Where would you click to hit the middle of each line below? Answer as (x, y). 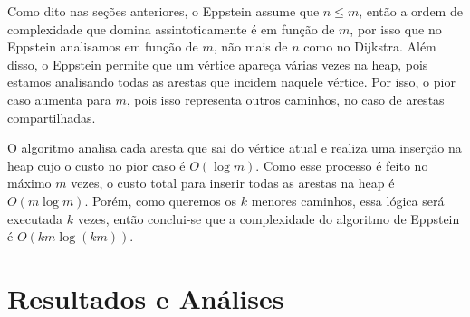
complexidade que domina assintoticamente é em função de (171, 28)
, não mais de (250, 47)
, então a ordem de (411, 11)
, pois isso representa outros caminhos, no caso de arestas (285, 99)
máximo (29, 183)
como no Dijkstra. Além (370, 47)
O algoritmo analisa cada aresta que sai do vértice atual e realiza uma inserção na (235, 148)
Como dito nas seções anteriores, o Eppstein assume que (163, 11)
